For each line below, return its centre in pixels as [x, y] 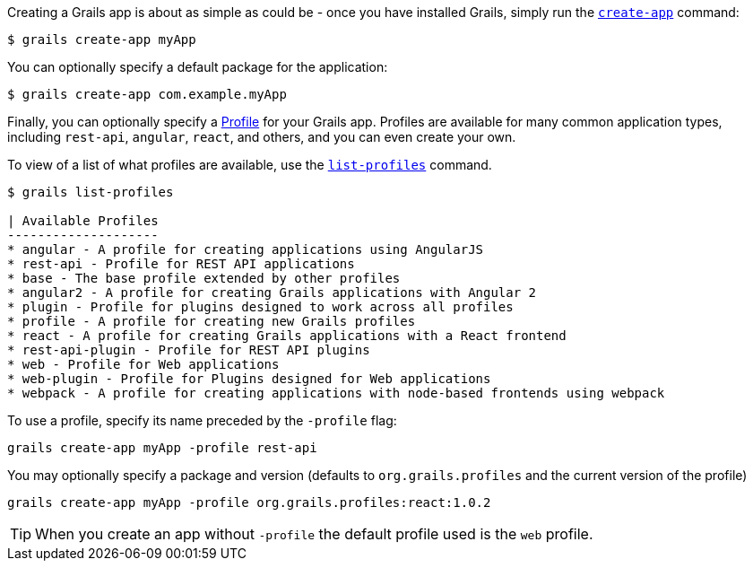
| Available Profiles [83, 221]
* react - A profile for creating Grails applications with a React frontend [287, 336]
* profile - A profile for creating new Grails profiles [212, 321]
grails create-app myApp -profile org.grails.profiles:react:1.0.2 [249, 502]
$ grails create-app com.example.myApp [147, 94]
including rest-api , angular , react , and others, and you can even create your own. [262, 137]
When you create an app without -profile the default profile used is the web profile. [314, 534]
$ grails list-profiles [91, 192]
